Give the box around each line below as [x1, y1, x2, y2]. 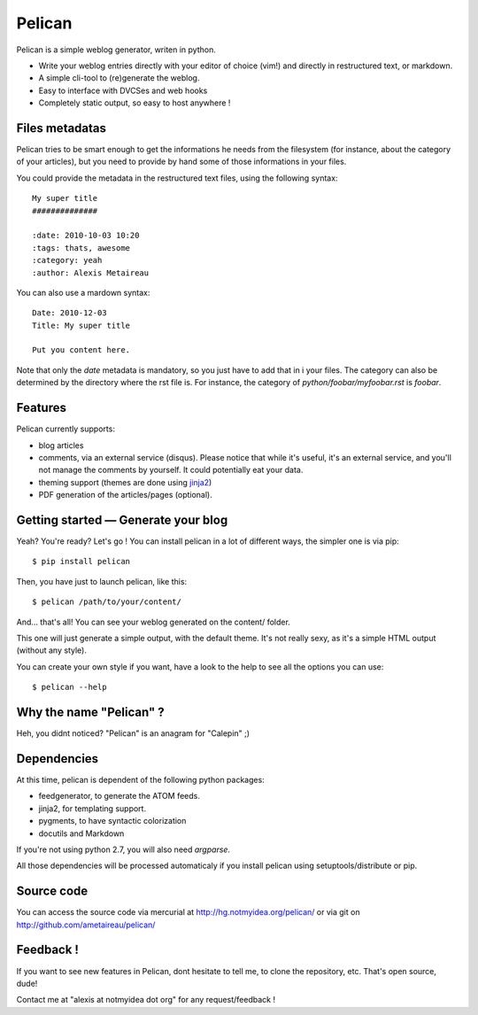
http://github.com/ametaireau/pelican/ [16, 919, 156, 930]
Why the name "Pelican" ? [16, 704, 165, 719]
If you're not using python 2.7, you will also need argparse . [16, 844, 230, 855]
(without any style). [16, 645, 88, 655]
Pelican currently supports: [16, 423, 115, 434]
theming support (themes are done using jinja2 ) [38, 477, 212, 487]
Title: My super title [32, 320, 131, 330]
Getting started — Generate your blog [16, 512, 228, 527]
